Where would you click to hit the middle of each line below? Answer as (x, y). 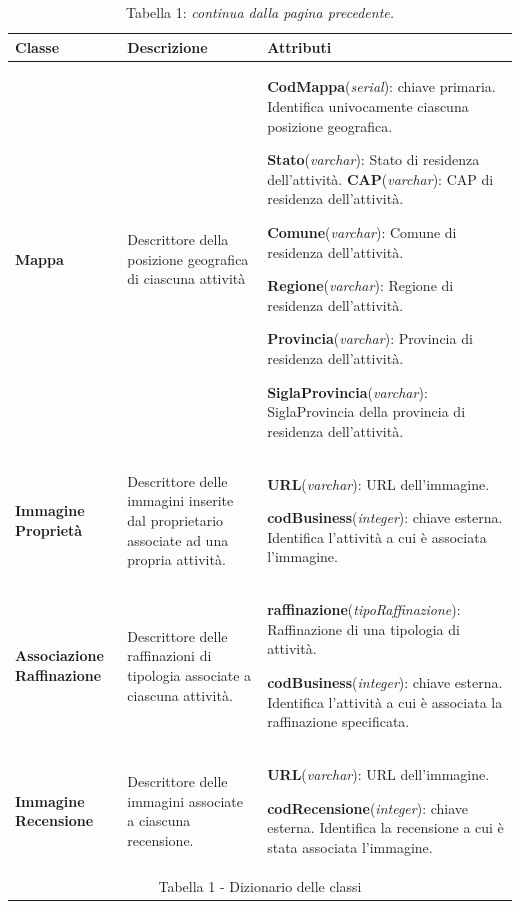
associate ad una (178, 539)
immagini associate (185, 800)
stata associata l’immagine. (350, 846)
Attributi (299, 46)
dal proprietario (175, 519)
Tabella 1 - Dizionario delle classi (260, 885)
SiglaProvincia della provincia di (366, 411)
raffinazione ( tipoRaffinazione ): (364, 609)
